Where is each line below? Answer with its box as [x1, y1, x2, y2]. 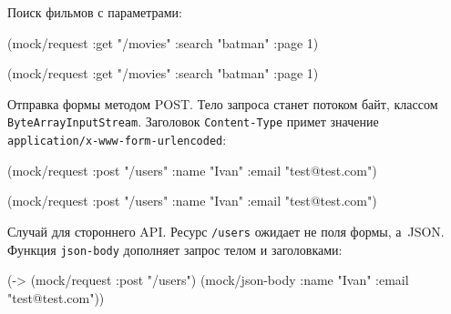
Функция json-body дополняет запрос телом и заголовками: [7, 239, 343, 258]
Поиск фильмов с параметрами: [7, 3, 182, 21]
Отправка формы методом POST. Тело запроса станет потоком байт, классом [7, 94, 438, 113]
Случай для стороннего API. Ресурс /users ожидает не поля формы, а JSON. [7, 221, 445, 240]
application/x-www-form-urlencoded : [7, 130, 227, 149]
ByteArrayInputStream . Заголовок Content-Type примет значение [7, 112, 379, 131]
